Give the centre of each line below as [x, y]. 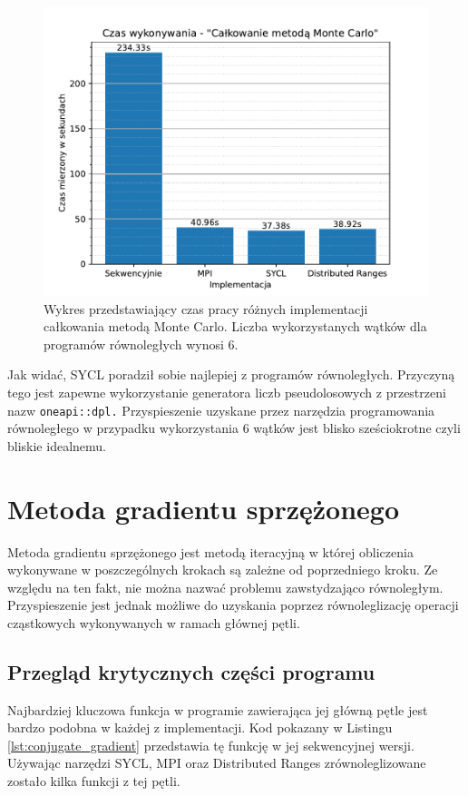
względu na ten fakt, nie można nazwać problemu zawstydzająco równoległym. [225, 587]
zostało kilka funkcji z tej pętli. [94, 781]
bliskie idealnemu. [57, 445]
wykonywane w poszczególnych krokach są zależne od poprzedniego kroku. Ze [223, 570]
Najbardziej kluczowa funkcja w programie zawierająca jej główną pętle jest [218, 709]
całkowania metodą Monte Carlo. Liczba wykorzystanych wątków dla [235, 326]
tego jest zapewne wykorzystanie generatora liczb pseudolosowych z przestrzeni [227, 392]
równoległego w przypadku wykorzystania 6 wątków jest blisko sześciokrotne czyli [234, 428]
